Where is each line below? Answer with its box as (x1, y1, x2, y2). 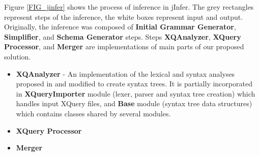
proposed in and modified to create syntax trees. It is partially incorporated (16, 78, 252, 89)
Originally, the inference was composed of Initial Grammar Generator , (4, 21, 236, 32)
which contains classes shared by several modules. (16, 108, 171, 118)
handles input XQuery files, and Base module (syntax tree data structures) (16, 98, 252, 109)
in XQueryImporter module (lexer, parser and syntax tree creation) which (16, 88, 255, 99)
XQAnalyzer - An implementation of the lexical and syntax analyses (16, 68, 235, 79)
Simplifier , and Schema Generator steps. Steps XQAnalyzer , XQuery (4, 31, 241, 42)
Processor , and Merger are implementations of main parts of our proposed (4, 41, 244, 52)
